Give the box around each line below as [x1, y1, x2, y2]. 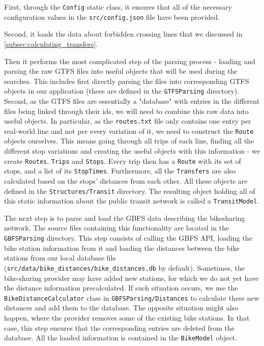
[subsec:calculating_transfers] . [4, 38, 98, 49]
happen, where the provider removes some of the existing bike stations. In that [4, 312, 250, 323]
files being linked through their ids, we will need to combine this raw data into [4, 105, 249, 116]
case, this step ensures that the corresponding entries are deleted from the [4, 322, 235, 333]
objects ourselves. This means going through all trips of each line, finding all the [4, 135, 254, 146]
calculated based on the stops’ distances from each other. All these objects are [4, 175, 248, 186]
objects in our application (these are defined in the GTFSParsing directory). [4, 85, 240, 96]
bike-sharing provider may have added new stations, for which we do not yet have [4, 272, 259, 283]
